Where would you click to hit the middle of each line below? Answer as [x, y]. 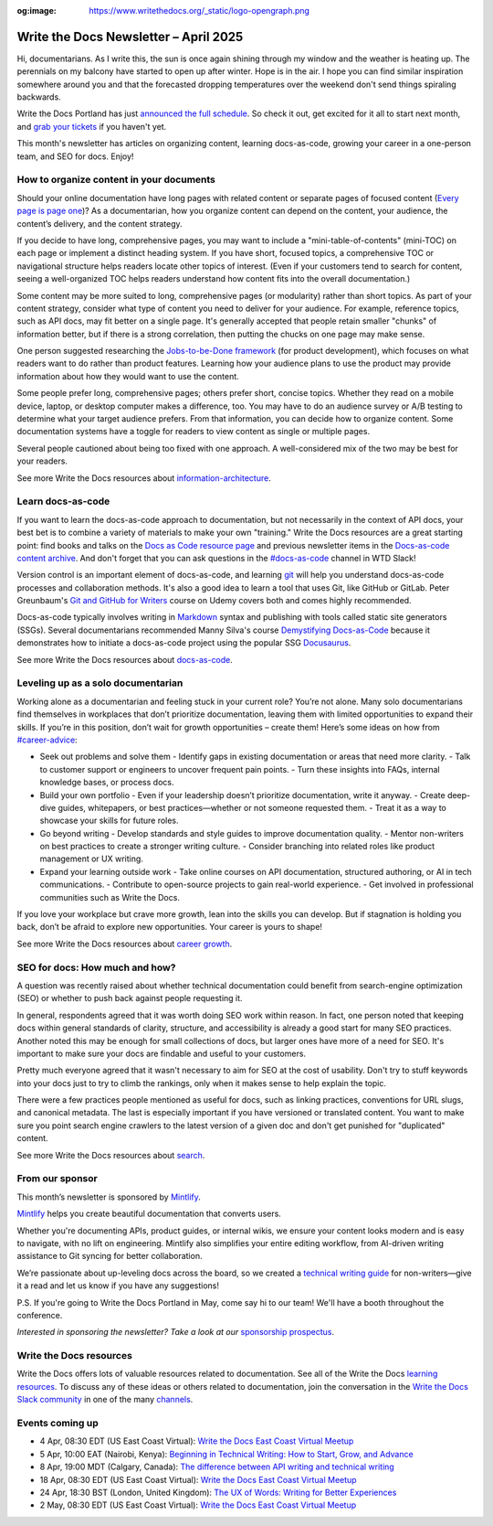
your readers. [42, 461]
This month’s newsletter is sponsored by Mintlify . [109, 1197]
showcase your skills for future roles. [109, 821]
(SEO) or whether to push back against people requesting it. [130, 998]
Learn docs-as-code [63, 501]
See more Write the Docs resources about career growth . [125, 944]
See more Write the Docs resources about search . [111, 1155]
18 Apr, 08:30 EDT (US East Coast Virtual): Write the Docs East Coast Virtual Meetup [198, 1479]
